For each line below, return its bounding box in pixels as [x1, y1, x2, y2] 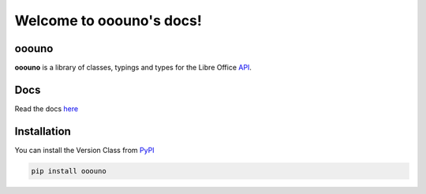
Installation [14, 125, 71, 138]
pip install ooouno [31, 166, 106, 175]
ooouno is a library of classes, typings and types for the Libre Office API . [14, 63, 252, 73]
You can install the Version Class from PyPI [14, 145, 155, 155]
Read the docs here [14, 103, 79, 114]
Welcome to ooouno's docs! [14, 12, 203, 29]
